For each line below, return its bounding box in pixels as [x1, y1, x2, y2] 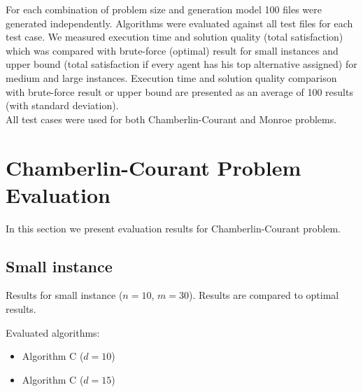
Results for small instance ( [6, 288, 123, 302]
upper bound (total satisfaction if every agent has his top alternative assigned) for [6, 57, 357, 71]
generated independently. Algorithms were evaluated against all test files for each [6, 15, 353, 30]
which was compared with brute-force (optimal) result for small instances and [6, 43, 339, 57]
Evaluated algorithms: [6, 325, 100, 339]
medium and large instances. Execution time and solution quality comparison [6, 70, 337, 85]
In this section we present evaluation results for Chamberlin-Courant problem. [6, 220, 341, 235]
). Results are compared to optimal [188, 288, 339, 302]
